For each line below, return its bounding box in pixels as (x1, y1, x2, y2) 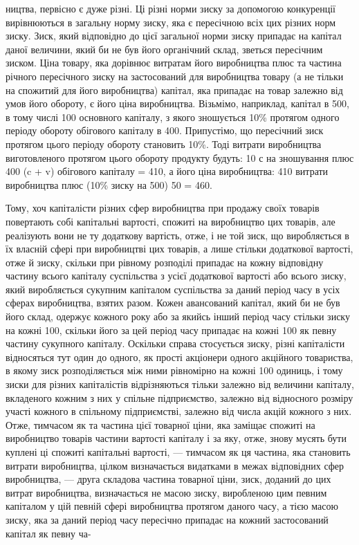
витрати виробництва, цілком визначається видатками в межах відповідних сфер (6, 458, 344, 472)
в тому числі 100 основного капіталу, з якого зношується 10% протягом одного (6, 109, 340, 124)
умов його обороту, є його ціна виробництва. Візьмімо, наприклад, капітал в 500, (6, 96, 349, 111)
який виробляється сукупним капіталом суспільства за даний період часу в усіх (6, 281, 340, 296)
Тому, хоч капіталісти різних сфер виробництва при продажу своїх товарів (6, 201, 320, 215)
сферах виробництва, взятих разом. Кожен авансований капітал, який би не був (6, 295, 340, 310)
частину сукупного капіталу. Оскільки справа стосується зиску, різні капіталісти (6, 336, 345, 351)
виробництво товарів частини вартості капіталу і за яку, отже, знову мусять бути (6, 431, 347, 445)
